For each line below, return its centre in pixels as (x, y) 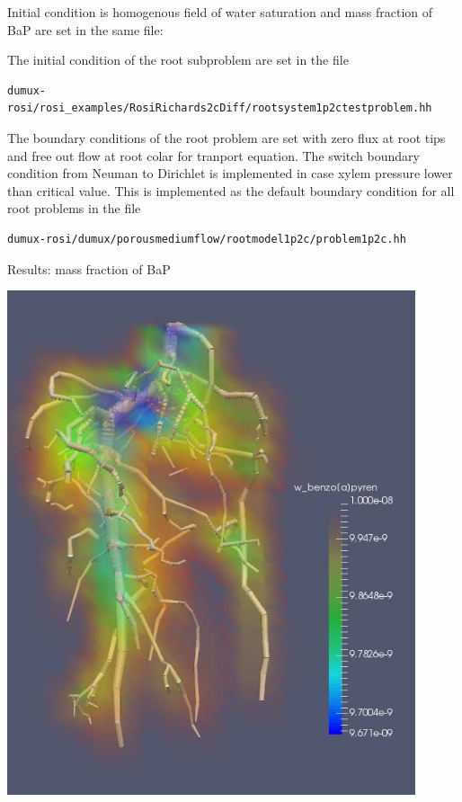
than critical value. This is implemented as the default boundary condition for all (231, 190)
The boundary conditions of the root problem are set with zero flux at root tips (227, 137)
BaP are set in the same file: (85, 29)
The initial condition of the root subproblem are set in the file (178, 60)
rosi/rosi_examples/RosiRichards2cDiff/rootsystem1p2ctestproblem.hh (220, 108)
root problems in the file (74, 208)
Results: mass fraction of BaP (89, 268)
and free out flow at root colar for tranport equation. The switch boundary (213, 155)
